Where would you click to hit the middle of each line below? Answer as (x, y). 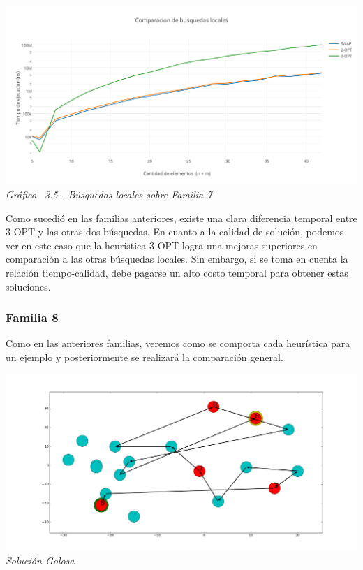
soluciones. (28, 286)
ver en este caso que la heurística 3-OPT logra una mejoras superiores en (162, 245)
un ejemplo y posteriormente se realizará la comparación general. (145, 357)
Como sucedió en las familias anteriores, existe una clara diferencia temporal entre (181, 218)
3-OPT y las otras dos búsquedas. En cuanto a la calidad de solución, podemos (175, 232)
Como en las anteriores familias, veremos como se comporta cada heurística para (178, 343)
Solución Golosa (40, 560)
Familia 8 (32, 317)
